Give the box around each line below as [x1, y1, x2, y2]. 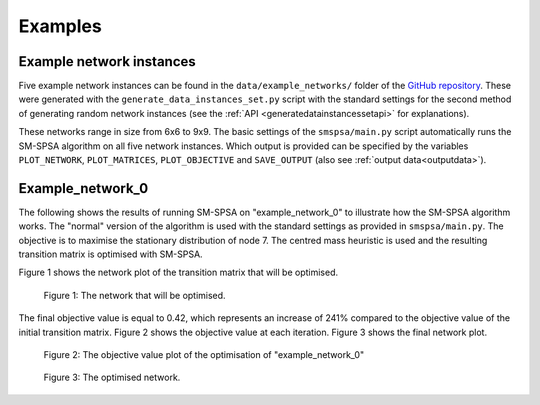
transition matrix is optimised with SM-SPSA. [18, 248, 204, 260]
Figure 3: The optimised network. [43, 371, 181, 384]
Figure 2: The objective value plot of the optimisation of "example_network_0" [43, 349, 365, 361]
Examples [18, 15, 102, 37]
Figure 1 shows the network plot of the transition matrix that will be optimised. [18, 266, 339, 279]
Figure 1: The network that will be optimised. [43, 289, 226, 301]
